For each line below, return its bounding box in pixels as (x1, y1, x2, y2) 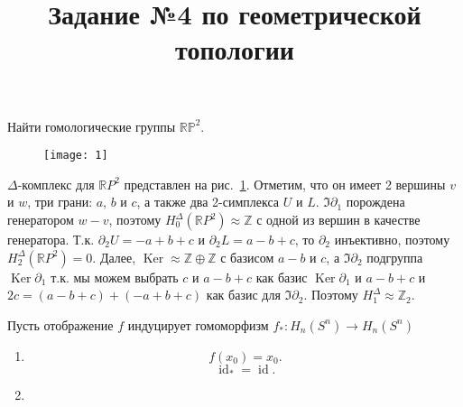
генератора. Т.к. (7, 230, 95, 248)
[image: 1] (43, 149, 108, 162)
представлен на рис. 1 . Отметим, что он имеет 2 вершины (124, 174, 446, 193)
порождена (346, 192, 405, 211)
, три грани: (27, 192, 93, 211)
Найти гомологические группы (7, 116, 176, 135)
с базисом (220, 247, 274, 266)
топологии (175, 31, 294, 68)
